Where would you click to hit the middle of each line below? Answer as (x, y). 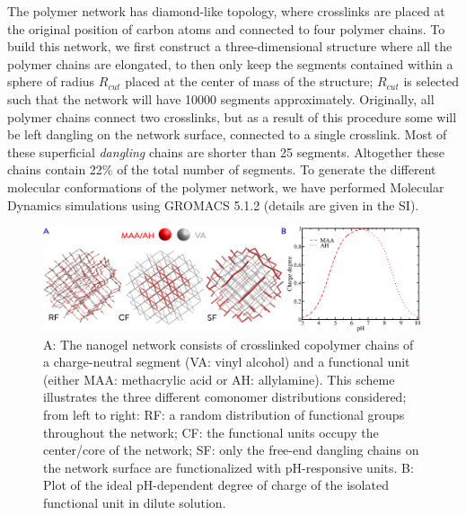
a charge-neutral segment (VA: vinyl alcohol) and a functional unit (227, 362)
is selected (431, 81)
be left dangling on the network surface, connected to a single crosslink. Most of (227, 134)
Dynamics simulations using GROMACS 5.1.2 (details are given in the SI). (213, 204)
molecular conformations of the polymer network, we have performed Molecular (226, 186)
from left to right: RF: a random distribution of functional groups (224, 414)
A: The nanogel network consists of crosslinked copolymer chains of (229, 344)
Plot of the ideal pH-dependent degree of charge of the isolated (216, 485)
